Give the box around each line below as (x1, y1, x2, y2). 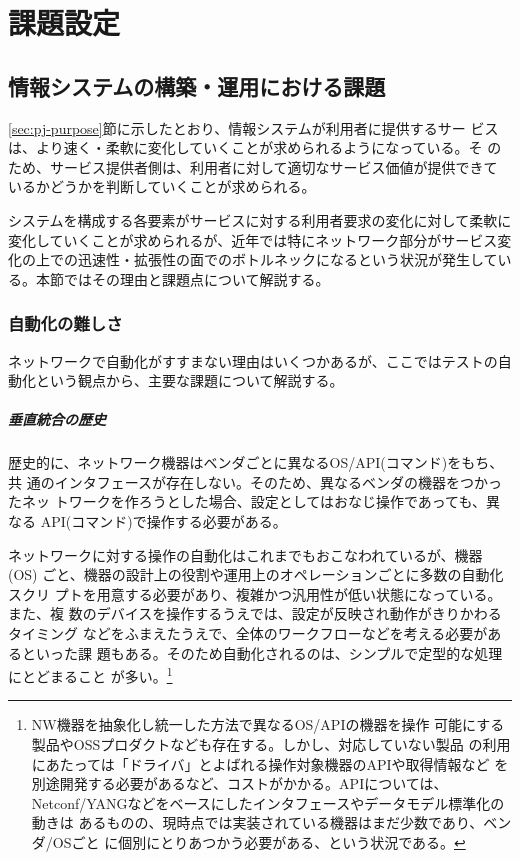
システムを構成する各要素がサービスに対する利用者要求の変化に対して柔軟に (8, 209, 512, 230)
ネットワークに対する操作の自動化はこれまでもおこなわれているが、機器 (8, 544, 483, 565)
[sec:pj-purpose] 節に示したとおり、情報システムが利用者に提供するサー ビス (8, 117, 499, 138)
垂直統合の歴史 (8, 409, 106, 430)
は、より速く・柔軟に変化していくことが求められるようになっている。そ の (8, 137, 502, 158)
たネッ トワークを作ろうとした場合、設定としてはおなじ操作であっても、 (8, 491, 486, 512)
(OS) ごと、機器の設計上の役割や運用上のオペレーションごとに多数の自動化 (8, 564, 504, 585)
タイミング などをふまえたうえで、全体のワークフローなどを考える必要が (8, 623, 488, 644)
